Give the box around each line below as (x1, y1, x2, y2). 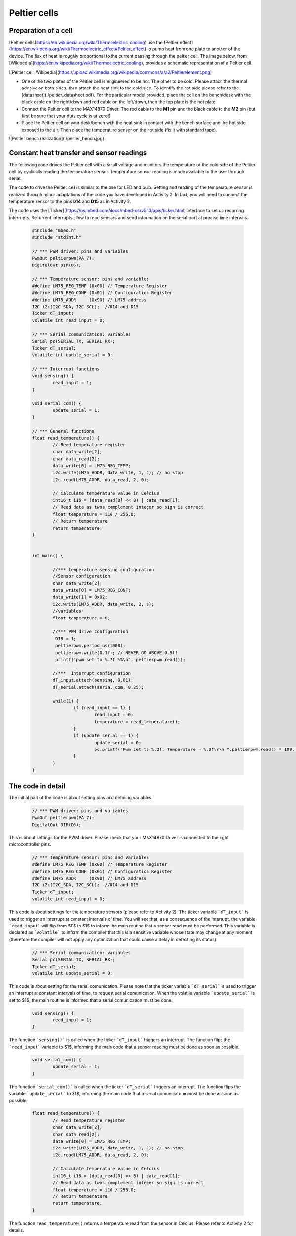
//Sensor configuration (52, 574, 111, 579)
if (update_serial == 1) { (73, 733, 139, 739)
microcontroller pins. (9, 841, 51, 847)
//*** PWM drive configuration (52, 629, 128, 635)
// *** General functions (32, 428, 95, 434)
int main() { (32, 553, 64, 559)
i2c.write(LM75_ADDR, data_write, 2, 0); (52, 601, 154, 607)
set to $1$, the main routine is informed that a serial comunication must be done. (9, 997, 173, 1003)
